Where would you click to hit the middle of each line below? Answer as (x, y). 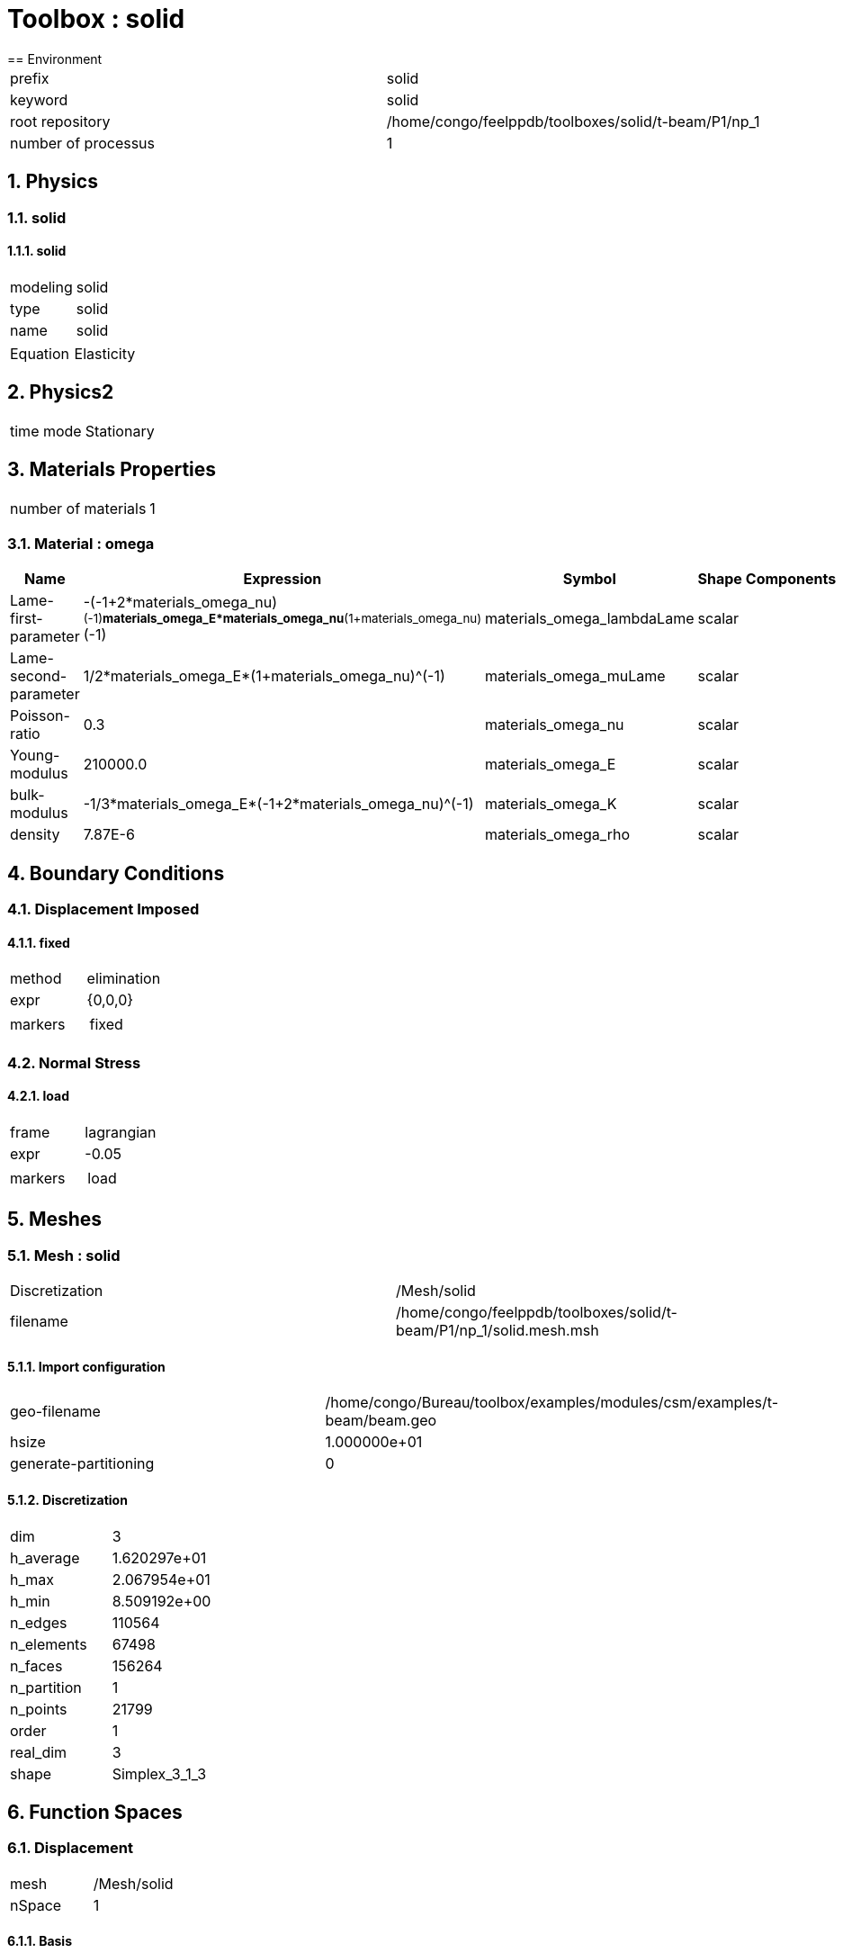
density (35, 835)
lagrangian (121, 1132)
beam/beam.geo (381, 1421)
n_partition (46, 1687)
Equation (40, 353)
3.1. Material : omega (81, 543)
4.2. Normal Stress (74, 1062)
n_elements (49, 1644)
